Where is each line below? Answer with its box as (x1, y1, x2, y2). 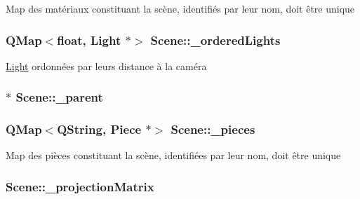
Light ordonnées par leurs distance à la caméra (6, 58, 207, 73)
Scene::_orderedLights (150, 31, 281, 48)
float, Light (57, 31, 121, 48)
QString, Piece (57, 121, 142, 138)
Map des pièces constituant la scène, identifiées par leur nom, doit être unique (6, 148, 341, 163)
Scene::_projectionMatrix (6, 177, 154, 195)
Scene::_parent (15, 88, 103, 106)
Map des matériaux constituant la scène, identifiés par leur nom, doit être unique (6, 1, 355, 15)
